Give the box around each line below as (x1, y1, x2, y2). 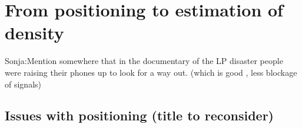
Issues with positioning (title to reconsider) (5, 106, 274, 124)
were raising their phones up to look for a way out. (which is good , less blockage (5, 66, 297, 78)
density (5, 21, 64, 45)
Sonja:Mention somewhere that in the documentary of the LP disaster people (5, 55, 283, 67)
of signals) (5, 78, 41, 90)
